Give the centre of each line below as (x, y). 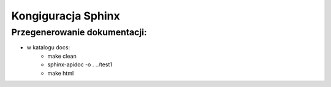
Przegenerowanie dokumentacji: (79, 32)
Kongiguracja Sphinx (66, 16)
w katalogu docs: (48, 47)
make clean (62, 56)
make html (61, 73)
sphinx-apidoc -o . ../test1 (80, 64)
